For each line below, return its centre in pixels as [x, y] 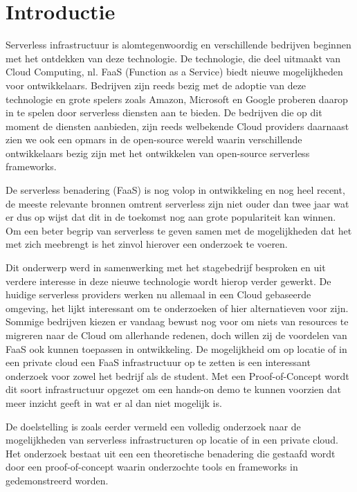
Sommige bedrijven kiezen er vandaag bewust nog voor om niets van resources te [177, 321]
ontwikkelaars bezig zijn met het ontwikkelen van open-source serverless [158, 153]
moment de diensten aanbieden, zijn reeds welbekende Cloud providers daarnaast [177, 126]
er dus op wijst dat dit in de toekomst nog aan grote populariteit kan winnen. [171, 217]
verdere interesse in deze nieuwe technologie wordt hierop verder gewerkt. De [168, 281]
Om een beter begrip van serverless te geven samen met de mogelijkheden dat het [179, 230]
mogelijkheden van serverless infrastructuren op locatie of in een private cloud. [172, 440]
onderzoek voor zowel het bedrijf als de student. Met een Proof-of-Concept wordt [177, 375]
